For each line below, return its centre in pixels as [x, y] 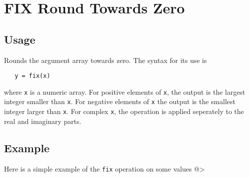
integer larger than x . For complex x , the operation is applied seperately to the [124, 111]
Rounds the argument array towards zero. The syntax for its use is [106, 60]
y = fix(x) [33, 76]
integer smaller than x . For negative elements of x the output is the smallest [120, 101]
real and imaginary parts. [43, 121]
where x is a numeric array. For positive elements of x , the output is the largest [125, 91]
